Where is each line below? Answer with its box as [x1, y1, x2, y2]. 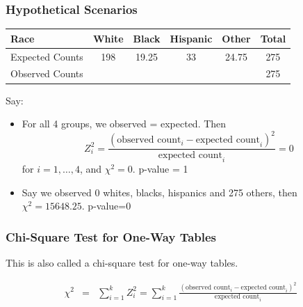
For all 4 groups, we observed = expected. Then [22, 116, 227, 131]
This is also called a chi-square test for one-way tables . [6, 255, 238, 270]
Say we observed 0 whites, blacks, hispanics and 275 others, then [22, 184, 297, 199]
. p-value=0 [81, 198, 131, 213]
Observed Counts [10, 66, 83, 81]
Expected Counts [10, 49, 83, 63]
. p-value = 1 [132, 162, 188, 176]
